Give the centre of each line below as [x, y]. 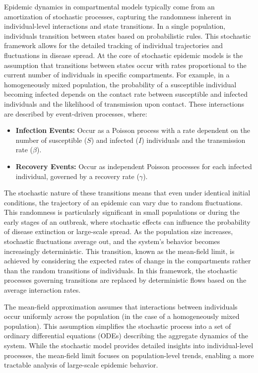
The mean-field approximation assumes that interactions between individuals [121, 306]
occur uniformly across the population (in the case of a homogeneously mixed [122, 316]
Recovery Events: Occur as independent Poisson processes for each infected [134, 166]
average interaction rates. [42, 290]
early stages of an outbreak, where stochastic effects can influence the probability [127, 221]
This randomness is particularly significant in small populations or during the [122, 212]
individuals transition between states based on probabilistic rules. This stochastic [128, 35]
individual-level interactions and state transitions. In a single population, [115, 26]
